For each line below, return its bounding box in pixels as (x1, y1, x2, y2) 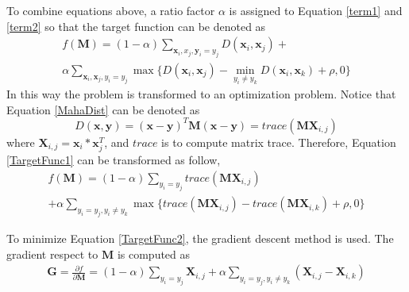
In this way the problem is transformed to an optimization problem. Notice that (6, 86, 396, 102)
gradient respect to (6, 245, 98, 262)
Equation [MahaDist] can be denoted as (6, 101, 200, 117)
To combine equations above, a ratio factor (6, 2, 215, 18)
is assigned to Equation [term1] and (229, 2, 403, 18)
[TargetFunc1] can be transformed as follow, (6, 152, 221, 168)
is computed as (117, 245, 191, 262)
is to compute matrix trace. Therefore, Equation (161, 133, 396, 150)
